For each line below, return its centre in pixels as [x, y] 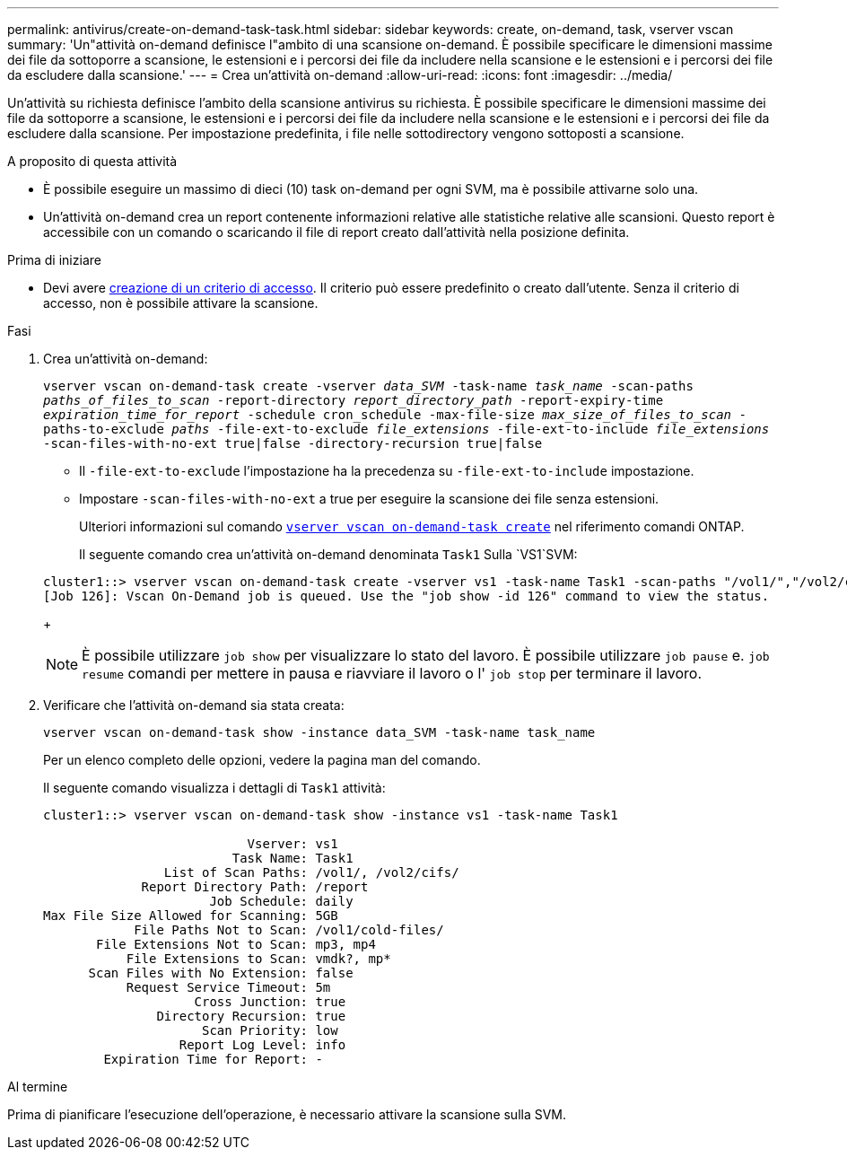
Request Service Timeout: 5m [228, 987]
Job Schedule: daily [281, 901]
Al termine [38, 1087]
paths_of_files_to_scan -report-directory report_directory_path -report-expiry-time [354, 400]
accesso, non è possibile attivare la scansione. [181, 303]
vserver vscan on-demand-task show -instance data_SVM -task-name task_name [319, 732]
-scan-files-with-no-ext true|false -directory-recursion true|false [293, 443]
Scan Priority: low [270, 1030]
